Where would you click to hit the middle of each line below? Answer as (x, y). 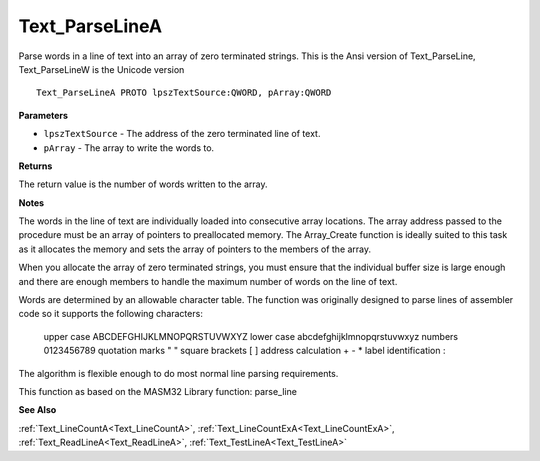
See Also (37, 410)
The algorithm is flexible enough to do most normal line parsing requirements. (178, 373)
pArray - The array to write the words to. (129, 147)
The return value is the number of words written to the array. (143, 184)
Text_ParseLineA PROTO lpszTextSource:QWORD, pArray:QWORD (184, 93)
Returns (35, 166)
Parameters (43, 115)
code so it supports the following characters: (111, 314)
